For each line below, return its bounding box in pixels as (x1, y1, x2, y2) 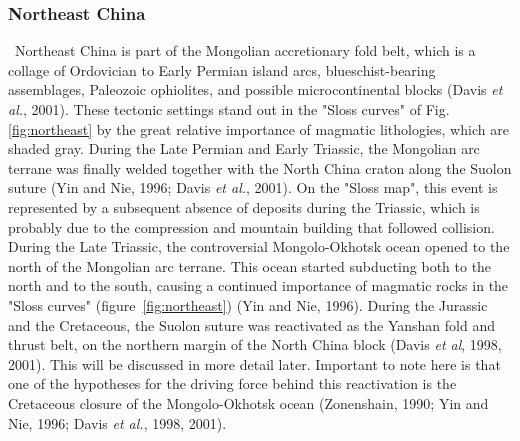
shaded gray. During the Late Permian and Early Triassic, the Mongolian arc (8, 138, 480, 159)
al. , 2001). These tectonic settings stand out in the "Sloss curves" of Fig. (8, 99, 450, 119)
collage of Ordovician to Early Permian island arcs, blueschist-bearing (8, 59, 436, 80)
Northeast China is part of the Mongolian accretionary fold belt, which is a (14, 40, 476, 61)
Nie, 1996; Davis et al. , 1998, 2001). (8, 412, 227, 433)
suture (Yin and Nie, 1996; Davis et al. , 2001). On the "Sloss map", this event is (8, 177, 498, 198)
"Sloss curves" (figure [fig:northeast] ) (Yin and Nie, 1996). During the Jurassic (8, 294, 488, 315)
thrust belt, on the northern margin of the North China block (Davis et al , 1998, (8, 334, 502, 355)
